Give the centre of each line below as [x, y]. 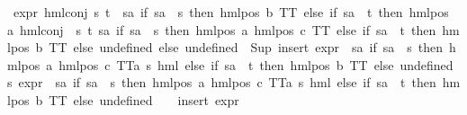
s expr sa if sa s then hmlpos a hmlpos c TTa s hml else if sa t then [222, 82]
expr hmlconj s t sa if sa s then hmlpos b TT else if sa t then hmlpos [231, 12]
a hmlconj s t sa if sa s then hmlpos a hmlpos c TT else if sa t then [222, 29]
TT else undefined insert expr [144, 99]
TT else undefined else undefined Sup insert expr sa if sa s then [246, 47]
